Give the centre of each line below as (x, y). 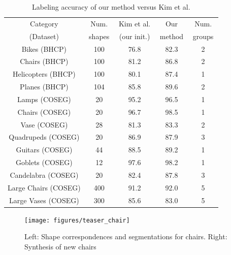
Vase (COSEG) (44, 124)
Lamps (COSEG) (44, 99)
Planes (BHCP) (44, 87)
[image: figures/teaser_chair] (77, 220)
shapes (99, 36)
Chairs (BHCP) (44, 61)
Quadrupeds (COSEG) (44, 137)
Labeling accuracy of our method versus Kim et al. (111, 7)
